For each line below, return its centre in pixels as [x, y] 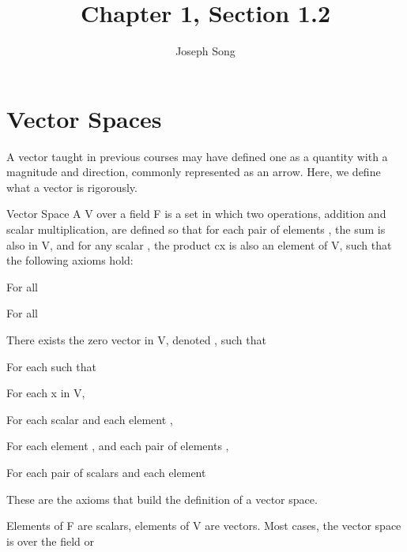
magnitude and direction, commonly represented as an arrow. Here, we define [194, 172]
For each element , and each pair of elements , [118, 446]
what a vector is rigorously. [72, 187]
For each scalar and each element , [90, 419]
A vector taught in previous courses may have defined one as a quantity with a [197, 156]
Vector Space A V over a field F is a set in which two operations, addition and [196, 214]
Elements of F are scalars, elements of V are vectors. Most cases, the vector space [204, 526]
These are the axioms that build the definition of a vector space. [162, 499]
